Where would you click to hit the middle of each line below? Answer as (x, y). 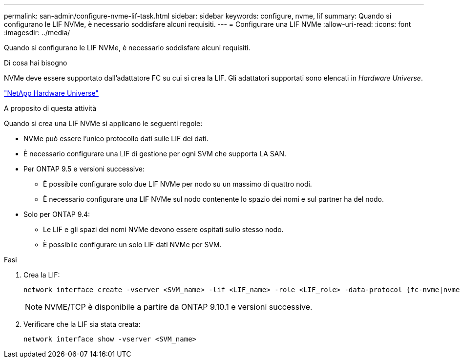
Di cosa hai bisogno (36, 63)
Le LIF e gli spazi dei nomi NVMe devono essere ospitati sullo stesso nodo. (163, 229)
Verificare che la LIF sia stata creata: (82, 324)
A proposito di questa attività (50, 108)
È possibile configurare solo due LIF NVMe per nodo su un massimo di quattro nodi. (178, 184)
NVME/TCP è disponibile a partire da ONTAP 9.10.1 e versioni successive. (178, 307)
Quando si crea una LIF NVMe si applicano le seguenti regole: (103, 123)
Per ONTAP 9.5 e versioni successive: (84, 169)
